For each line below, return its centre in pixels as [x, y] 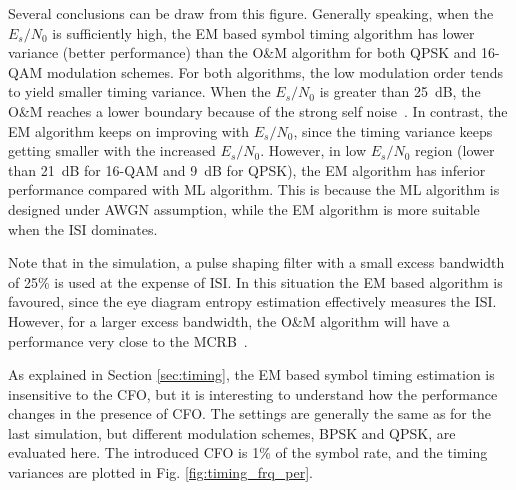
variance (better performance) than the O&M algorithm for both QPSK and [242, 52]
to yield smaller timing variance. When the [139, 91]
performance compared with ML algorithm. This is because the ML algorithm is [254, 189]
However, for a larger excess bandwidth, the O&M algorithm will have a [229, 320]
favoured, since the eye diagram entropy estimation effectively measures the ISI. [252, 301]
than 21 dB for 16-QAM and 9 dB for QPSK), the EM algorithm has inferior [247, 169]
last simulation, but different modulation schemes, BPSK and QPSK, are [232, 432]
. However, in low [313, 150]
